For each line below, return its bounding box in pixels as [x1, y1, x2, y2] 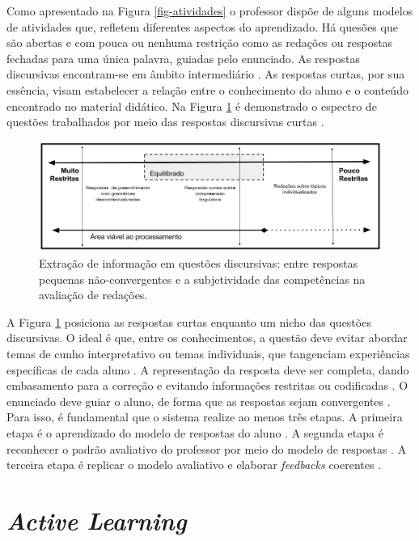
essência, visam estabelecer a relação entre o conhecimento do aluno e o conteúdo [6, 81, 408, 98]
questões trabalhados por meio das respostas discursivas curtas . [6, 113, 324, 130]
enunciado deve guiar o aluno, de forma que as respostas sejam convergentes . [6, 392, 391, 409]
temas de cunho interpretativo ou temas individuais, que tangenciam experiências [6, 344, 410, 361]
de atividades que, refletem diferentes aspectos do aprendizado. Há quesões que [6, 18, 398, 35]
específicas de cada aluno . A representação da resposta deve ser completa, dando [6, 361, 409, 378]
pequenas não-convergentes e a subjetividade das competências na [39, 270, 366, 287]
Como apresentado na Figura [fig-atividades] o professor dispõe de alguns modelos [6, 2, 413, 19]
